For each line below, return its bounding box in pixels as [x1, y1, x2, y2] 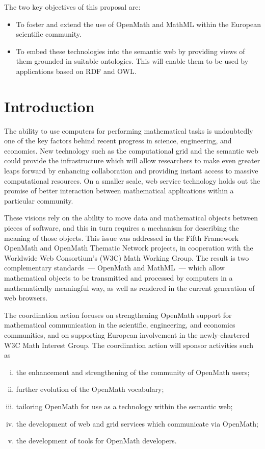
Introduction [4, 95, 95, 116]
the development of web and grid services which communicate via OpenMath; [16, 418, 258, 429]
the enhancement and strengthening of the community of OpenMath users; [16, 366, 250, 377]
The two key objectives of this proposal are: [4, 2, 141, 12]
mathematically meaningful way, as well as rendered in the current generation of [4, 282, 255, 293]
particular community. [4, 195, 73, 206]
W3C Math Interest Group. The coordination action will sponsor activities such [4, 339, 254, 350]
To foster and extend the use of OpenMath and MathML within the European [16, 18, 261, 29]
